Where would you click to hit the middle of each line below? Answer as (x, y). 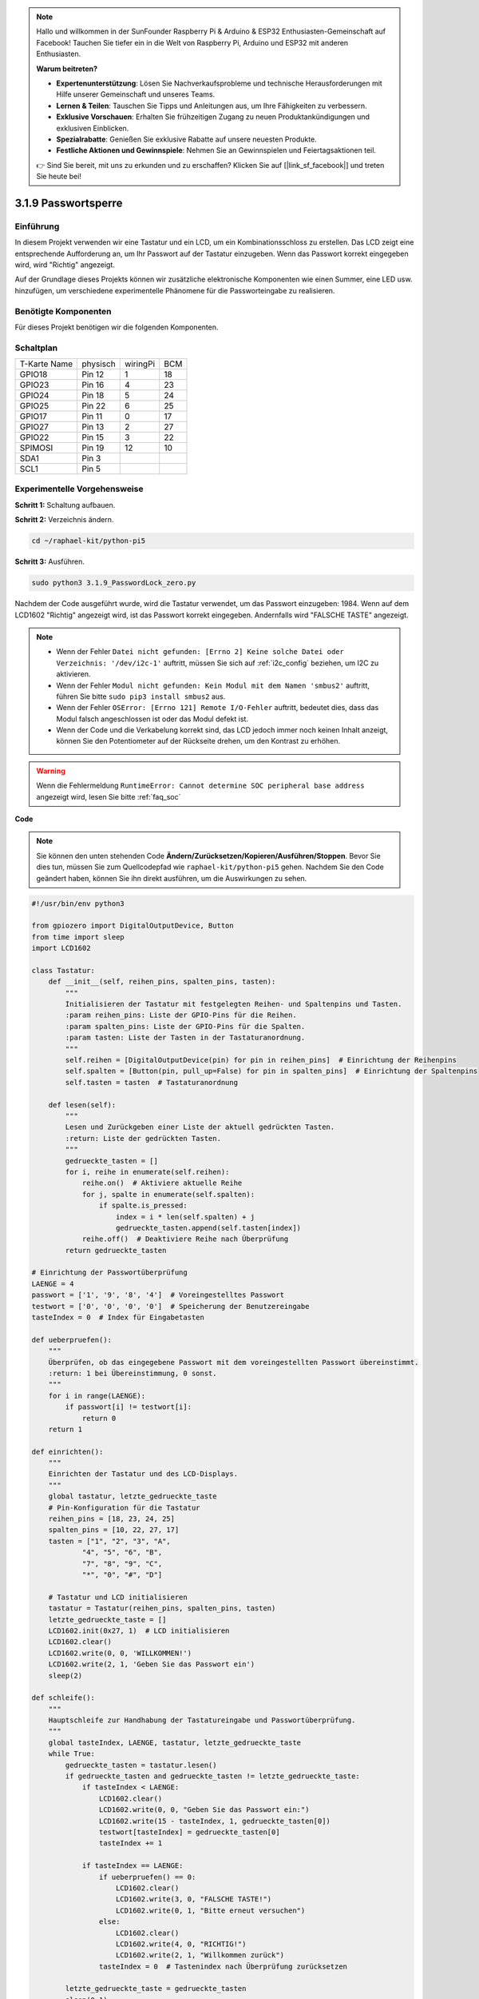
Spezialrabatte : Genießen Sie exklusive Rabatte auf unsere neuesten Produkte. (186, 139)
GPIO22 (34, 437)
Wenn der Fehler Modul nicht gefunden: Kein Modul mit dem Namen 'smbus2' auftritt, (213, 685)
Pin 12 (93, 374)
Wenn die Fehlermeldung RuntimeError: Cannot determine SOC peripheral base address (200, 786)
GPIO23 (34, 385)
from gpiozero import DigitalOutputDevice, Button (133, 926)
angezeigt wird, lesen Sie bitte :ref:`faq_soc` (109, 796)
